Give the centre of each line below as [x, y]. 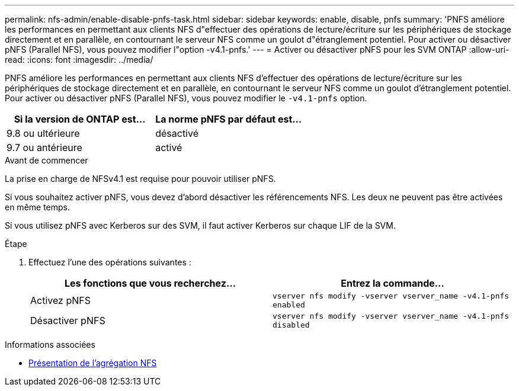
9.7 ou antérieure [44, 148]
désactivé [177, 133]
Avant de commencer [47, 160]
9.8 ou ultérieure [43, 133]
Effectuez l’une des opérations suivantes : [110, 262]
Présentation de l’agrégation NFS [93, 363]
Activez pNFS [60, 300]
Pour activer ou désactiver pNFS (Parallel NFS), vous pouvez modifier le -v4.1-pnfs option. [186, 98]
